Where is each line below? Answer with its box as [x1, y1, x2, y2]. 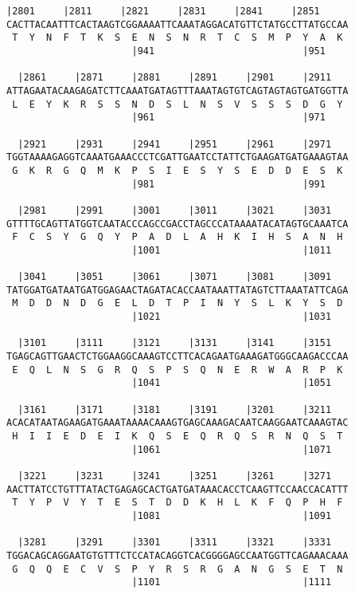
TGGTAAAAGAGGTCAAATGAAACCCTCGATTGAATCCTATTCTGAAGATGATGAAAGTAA [6, 151, 349, 163]
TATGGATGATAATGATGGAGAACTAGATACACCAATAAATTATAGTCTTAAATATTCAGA [6, 284, 349, 296]
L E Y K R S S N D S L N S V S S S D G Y [12, 98, 343, 110]
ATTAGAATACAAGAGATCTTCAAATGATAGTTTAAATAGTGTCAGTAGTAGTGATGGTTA [6, 85, 349, 96]
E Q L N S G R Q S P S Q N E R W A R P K [12, 364, 343, 376]
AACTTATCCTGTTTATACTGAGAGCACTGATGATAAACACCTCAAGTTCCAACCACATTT [6, 483, 349, 495]
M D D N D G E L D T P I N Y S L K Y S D [12, 297, 343, 309]
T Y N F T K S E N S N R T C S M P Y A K [12, 32, 343, 44]
